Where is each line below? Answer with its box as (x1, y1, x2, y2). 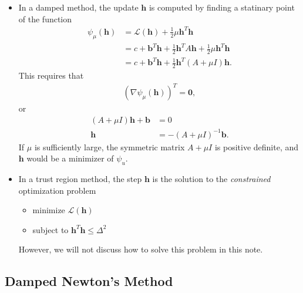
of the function (18, 12, 72, 25)
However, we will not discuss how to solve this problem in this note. (18, 243, 263, 255)
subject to (32, 223, 69, 235)
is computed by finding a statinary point (149, 1, 295, 13)
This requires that (18, 69, 84, 82)
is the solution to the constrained (152, 172, 271, 184)
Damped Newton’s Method (5, 272, 173, 290)
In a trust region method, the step (18, 172, 142, 184)
